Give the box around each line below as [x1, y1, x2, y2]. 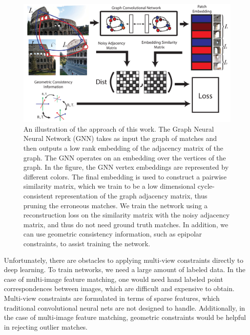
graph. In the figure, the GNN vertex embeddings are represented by [23, 162, 229, 172]
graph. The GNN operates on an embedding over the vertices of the [23, 152, 226, 162]
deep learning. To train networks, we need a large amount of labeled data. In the [4, 264, 246, 275]
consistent [23, 190, 53, 200]
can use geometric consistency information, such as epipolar [23, 229, 202, 239]
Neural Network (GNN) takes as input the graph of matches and [23, 133, 217, 143]
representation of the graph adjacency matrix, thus [55, 190, 208, 200]
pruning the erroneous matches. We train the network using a [23, 200, 208, 210]
